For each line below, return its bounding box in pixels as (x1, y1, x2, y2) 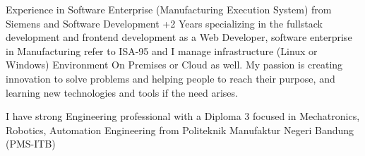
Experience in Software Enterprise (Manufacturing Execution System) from (6, 2, 332, 16)
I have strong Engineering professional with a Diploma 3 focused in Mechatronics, (6, 109, 360, 124)
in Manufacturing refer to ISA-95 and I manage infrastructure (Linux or (6, 43, 318, 58)
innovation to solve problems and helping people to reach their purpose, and (6, 71, 335, 85)
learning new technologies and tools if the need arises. (6, 85, 238, 100)
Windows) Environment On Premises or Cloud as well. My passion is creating (6, 57, 343, 72)
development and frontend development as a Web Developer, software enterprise (6, 30, 352, 44)
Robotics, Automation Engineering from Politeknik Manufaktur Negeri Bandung (6, 122, 354, 137)
